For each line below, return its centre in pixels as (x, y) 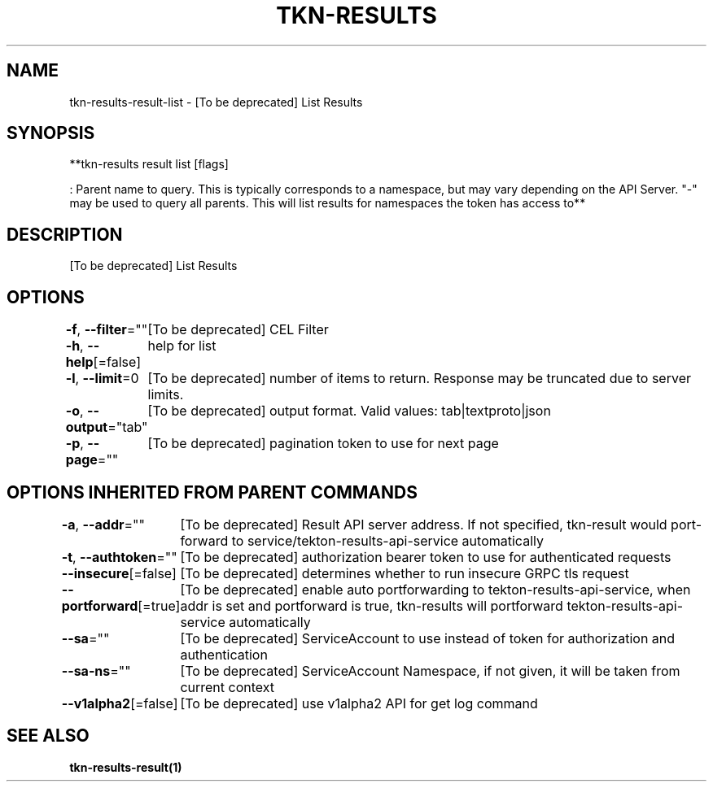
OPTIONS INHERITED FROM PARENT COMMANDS (212, 492)
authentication (224, 654)
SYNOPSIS (51, 133)
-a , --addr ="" (103, 524)
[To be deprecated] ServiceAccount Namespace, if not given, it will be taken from (430, 670)
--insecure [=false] (119, 573)
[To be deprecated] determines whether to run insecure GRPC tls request (405, 573)
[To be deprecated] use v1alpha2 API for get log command (359, 703)
